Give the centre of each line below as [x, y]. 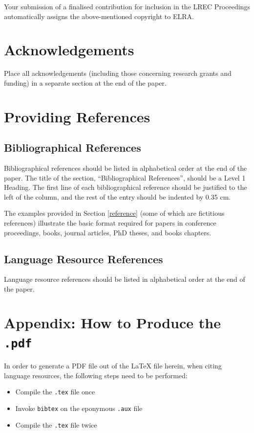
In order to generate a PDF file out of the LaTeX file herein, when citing [113, 366]
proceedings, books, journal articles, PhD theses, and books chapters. [108, 232]
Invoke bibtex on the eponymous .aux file [79, 408]
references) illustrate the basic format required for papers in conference [110, 223]
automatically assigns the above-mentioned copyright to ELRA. [99, 16]
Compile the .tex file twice [56, 424]
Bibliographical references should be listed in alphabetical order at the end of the [126, 168]
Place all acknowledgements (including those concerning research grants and [118, 73]
